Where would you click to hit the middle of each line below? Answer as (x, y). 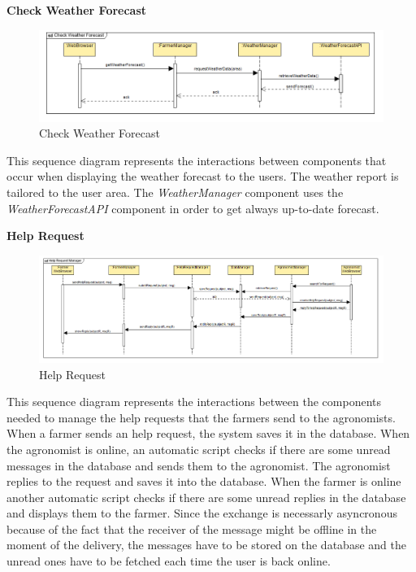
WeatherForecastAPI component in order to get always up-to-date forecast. (193, 208)
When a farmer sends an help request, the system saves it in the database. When (208, 433)
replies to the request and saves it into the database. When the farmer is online (204, 481)
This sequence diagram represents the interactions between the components (194, 402)
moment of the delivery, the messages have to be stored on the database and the (206, 545)
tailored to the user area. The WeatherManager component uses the (175, 192)
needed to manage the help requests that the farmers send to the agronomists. (201, 417)
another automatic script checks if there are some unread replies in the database (206, 497)
